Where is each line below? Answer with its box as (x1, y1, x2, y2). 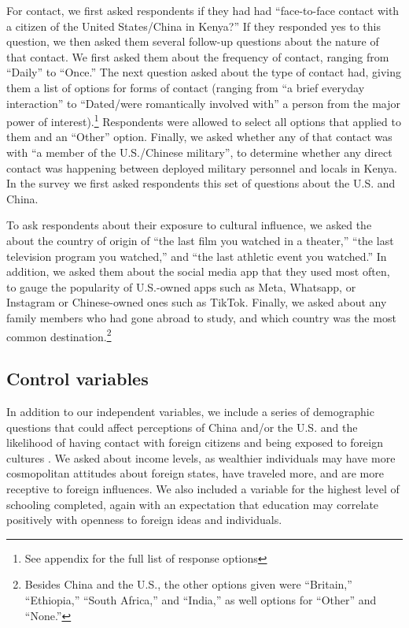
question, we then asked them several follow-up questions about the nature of (6, 33, 379, 50)
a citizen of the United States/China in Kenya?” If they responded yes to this (6, 17, 381, 34)
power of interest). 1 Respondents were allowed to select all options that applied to (6, 111, 401, 129)
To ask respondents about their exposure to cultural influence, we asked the (6, 217, 372, 233)
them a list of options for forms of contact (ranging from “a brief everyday (6, 79, 365, 95)
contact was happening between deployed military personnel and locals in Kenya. (6, 159, 397, 176)
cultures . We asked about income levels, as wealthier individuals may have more (6, 449, 396, 466)
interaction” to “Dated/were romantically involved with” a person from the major (6, 95, 401, 111)
